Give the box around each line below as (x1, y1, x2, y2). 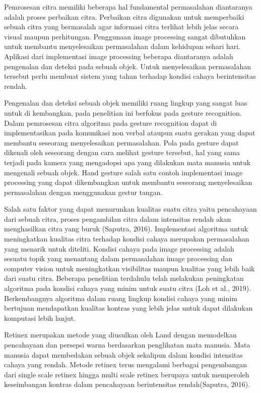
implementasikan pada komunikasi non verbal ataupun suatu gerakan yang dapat (4, 127, 255, 138)
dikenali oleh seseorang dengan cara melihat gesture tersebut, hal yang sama (4, 147, 240, 158)
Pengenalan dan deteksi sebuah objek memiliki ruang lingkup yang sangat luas (4, 97, 247, 108)
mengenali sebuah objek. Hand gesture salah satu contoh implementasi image (4, 167, 243, 177)
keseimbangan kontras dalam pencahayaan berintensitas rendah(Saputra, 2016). (4, 379, 250, 389)
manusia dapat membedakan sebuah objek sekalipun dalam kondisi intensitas (4, 349, 243, 360)
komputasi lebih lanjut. (4, 312, 76, 323)
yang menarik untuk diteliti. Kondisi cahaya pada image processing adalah (4, 243, 234, 254)
